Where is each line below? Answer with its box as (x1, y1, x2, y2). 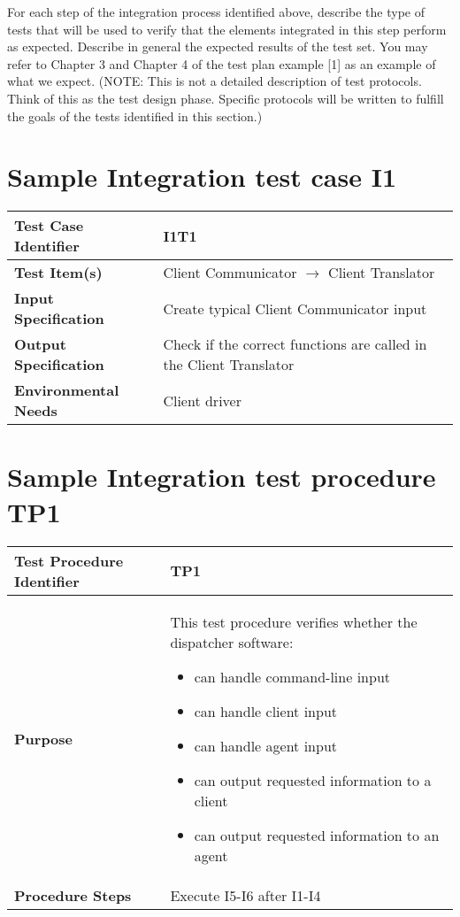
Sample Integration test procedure (7, 458, 436, 495)
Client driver (163, 389, 241, 411)
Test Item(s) (14, 262, 103, 283)
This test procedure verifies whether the (170, 611, 418, 632)
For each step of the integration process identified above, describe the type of (7, 3, 425, 20)
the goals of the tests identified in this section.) (7, 106, 263, 125)
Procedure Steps (14, 884, 132, 905)
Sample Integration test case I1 (7, 158, 397, 195)
